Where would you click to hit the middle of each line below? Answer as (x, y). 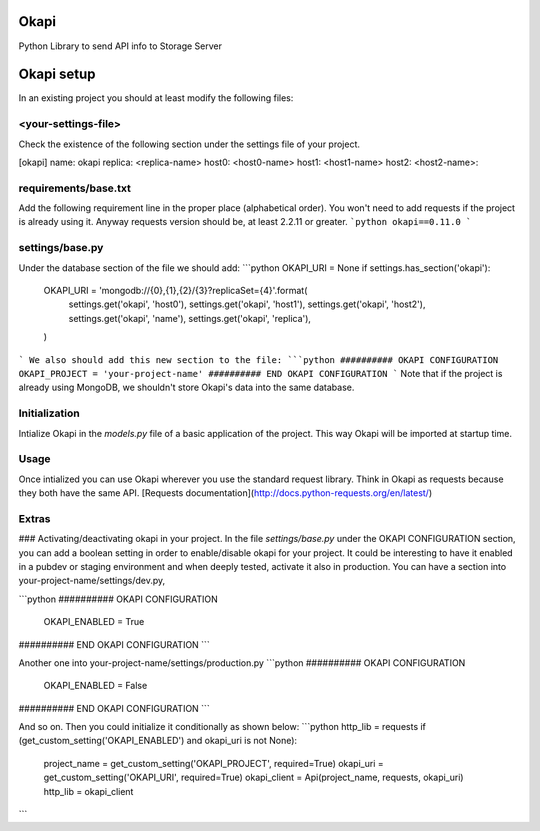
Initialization (49, 413)
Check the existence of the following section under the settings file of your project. (189, 144)
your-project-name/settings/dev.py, (92, 581)
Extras (34, 518)
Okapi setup (57, 74)
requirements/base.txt (75, 188)
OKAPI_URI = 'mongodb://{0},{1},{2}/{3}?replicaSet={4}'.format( (175, 291)
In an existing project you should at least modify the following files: (156, 98)
